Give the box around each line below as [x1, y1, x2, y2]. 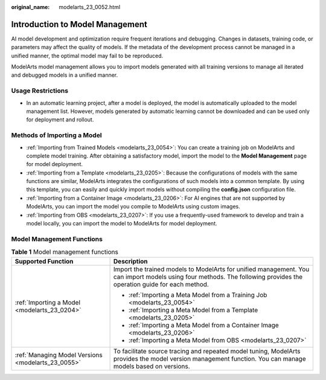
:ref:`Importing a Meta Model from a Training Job [128, 291, 267, 299]
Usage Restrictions [11, 86, 69, 95]
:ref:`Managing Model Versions [14, 350, 103, 359]
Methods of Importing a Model [11, 131, 102, 140]
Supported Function [14, 257, 74, 265]
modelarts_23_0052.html [59, 4, 121, 10]
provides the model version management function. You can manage [113, 354, 306, 362]
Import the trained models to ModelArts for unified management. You [113, 265, 310, 273]
